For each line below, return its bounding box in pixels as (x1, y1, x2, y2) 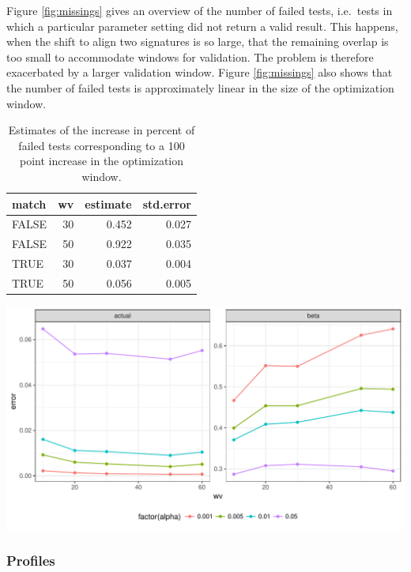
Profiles (6, 551, 55, 570)
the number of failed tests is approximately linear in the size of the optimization (6, 79, 394, 96)
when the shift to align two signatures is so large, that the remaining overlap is (6, 33, 389, 50)
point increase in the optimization (19, 152, 184, 169)
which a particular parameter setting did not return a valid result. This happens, (6, 17, 398, 34)
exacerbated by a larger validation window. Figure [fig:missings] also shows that (6, 64, 393, 81)
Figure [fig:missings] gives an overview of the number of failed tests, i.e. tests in (6, 2, 393, 18)
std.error (142, 195, 192, 212)
